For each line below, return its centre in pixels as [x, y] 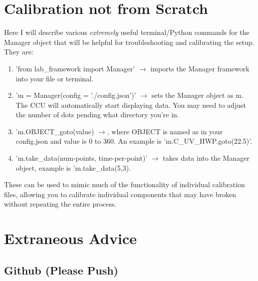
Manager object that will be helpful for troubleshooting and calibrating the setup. [129, 42]
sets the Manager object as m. [197, 95]
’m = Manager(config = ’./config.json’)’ [76, 95]
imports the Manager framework [200, 68]
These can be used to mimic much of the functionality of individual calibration [125, 184]
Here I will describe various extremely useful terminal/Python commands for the [127, 32]
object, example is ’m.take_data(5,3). [73, 167]
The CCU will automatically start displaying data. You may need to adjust [131, 105]
